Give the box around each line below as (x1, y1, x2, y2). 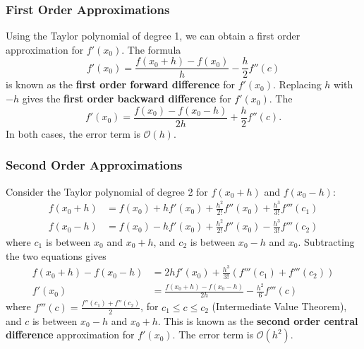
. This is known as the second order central (157, 313, 358, 328)
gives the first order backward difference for (22, 91, 231, 106)
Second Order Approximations (6, 156, 183, 174)
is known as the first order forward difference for (6, 77, 235, 92)
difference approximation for (6, 327, 135, 342)
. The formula (121, 42, 181, 57)
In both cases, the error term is (6, 126, 140, 141)
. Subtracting (298, 235, 355, 249)
